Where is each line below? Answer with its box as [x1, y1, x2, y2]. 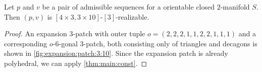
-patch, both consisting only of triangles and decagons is [83, 38, 257, 48]
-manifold [220, 2, 250, 12]
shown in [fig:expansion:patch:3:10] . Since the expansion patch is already [4, 48, 228, 58]
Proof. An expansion [4, 28, 67, 39]
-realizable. [116, 11, 149, 22]
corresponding [4, 38, 47, 48]
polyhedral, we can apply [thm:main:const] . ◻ [4, 57, 147, 68]
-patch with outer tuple [73, 28, 145, 39]
